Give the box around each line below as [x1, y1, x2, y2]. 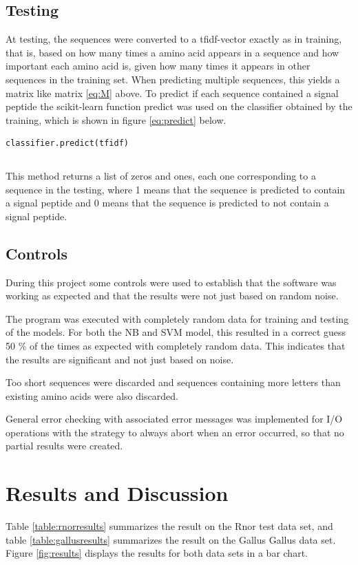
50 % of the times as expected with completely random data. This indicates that [6, 338, 346, 352]
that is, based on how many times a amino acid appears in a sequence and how [6, 45, 339, 59]
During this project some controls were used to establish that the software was [6, 275, 337, 289]
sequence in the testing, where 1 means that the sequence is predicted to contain [6, 182, 346, 196]
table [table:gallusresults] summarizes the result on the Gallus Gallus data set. [6, 532, 336, 546]
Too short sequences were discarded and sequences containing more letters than [6, 375, 341, 390]
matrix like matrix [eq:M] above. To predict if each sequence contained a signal [6, 85, 339, 100]
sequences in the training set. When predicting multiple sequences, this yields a [6, 72, 340, 86]
